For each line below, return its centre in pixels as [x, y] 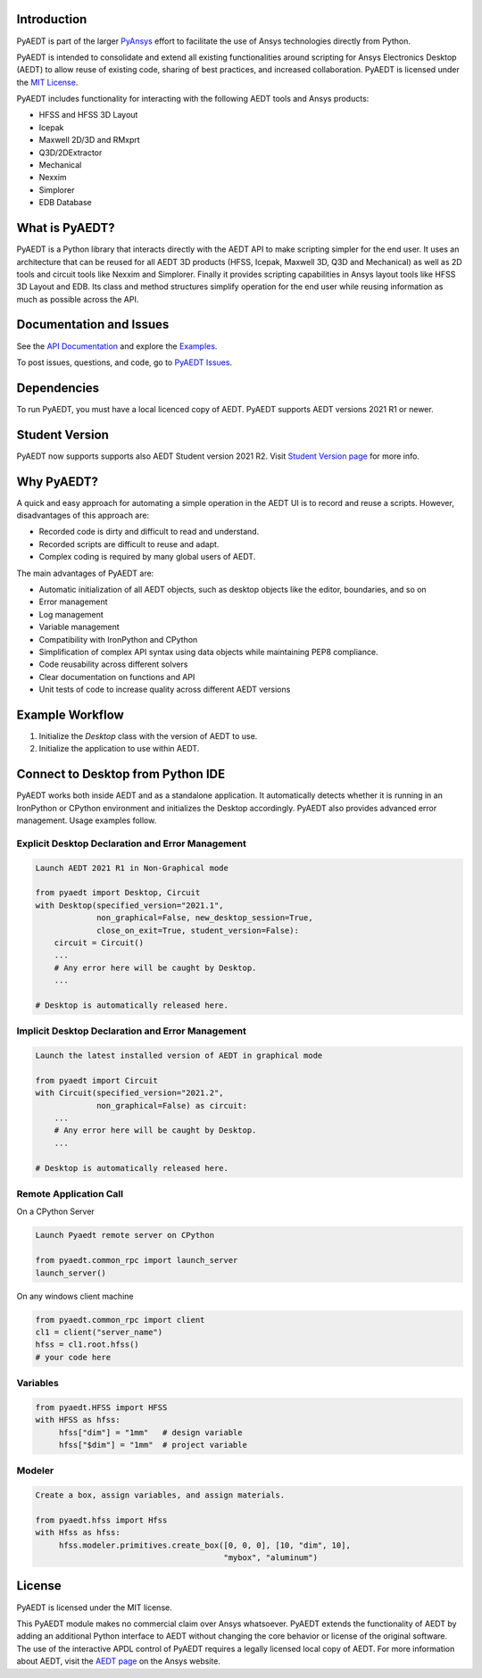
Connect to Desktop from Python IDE [121, 774]
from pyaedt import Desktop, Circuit [118, 893]
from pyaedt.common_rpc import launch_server [137, 1260]
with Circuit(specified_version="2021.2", [129, 1093]
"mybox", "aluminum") [271, 1558]
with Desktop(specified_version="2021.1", [129, 905]
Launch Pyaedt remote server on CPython [125, 1235]
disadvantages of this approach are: [83, 515]
